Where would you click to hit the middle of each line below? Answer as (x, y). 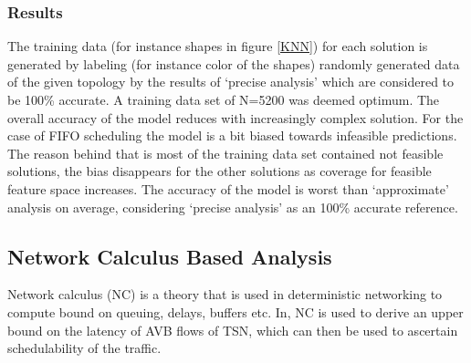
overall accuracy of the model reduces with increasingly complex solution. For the (235, 117)
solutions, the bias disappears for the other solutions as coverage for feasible (220, 171)
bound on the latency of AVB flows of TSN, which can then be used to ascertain (233, 330)
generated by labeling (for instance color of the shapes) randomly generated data (234, 63)
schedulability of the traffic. (84, 348)
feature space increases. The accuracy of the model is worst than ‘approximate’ (228, 188)
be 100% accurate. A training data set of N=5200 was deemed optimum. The (224, 99)
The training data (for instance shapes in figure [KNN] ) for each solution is (218, 46)
